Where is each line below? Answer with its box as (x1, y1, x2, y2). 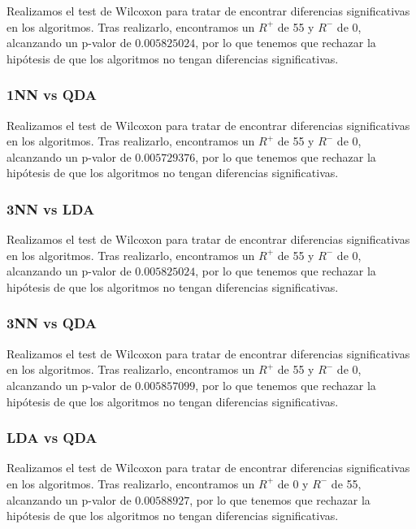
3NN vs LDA (6, 198, 95, 219)
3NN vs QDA (6, 313, 97, 333)
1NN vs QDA (6, 85, 97, 105)
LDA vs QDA (6, 427, 97, 448)
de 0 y (277, 475, 309, 492)
